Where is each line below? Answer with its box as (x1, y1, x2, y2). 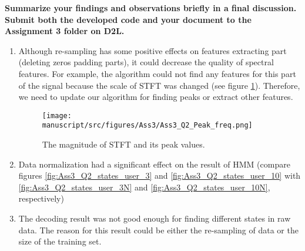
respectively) (18, 192, 64, 205)
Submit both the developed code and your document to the (5, 13, 252, 25)
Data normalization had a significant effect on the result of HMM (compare (18, 158, 290, 170)
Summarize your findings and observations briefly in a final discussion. (5, 2, 297, 14)
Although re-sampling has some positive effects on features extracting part (18, 44, 287, 56)
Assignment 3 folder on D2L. (5, 25, 125, 37)
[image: (42, 111, 72, 120)
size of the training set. (18, 235, 102, 247)
